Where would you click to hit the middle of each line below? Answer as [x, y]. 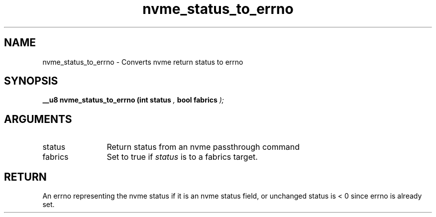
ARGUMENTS [38, 119]
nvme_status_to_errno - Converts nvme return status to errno [143, 62]
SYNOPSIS [31, 81]
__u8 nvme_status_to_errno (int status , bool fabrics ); [133, 100]
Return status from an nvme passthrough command [203, 147]
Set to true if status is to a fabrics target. [182, 157]
